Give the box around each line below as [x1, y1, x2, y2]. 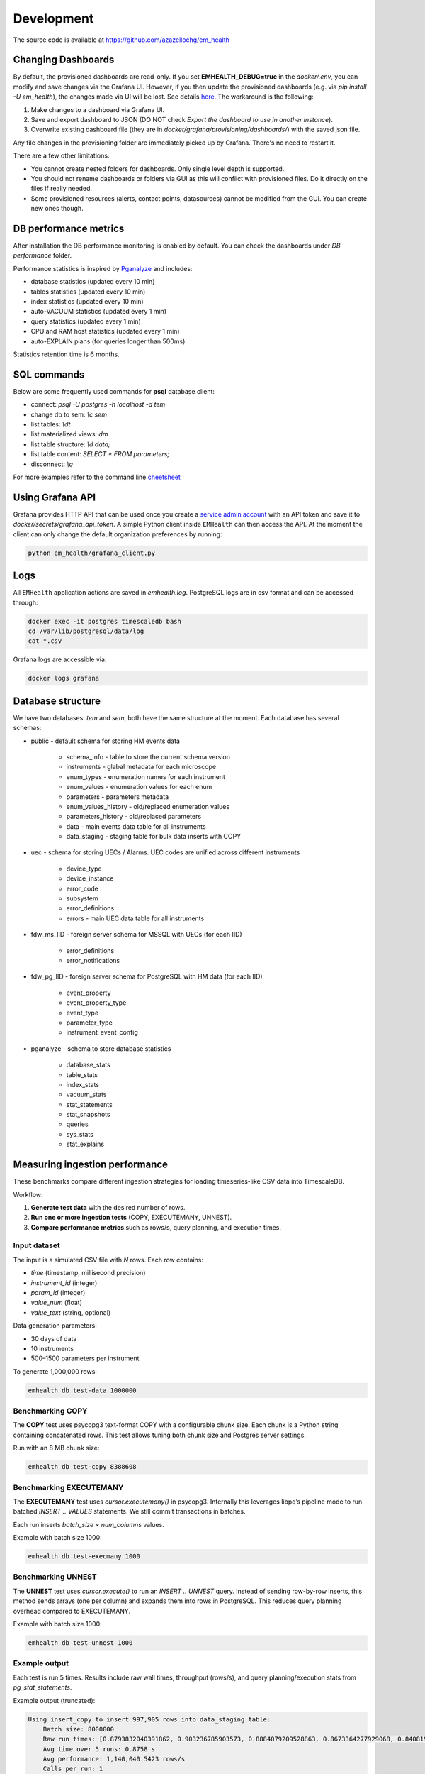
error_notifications [66, 956, 120, 964]
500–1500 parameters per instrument [30, 1354, 140, 1362]
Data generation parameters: [13, 1321, 97, 1330]
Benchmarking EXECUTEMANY [13, 1482, 124, 1492]
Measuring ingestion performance [13, 1159, 169, 1171]
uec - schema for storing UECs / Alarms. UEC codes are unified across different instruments [30, 848, 300, 856]
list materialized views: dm [30, 430, 108, 439]
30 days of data [30, 1334, 77, 1343]
